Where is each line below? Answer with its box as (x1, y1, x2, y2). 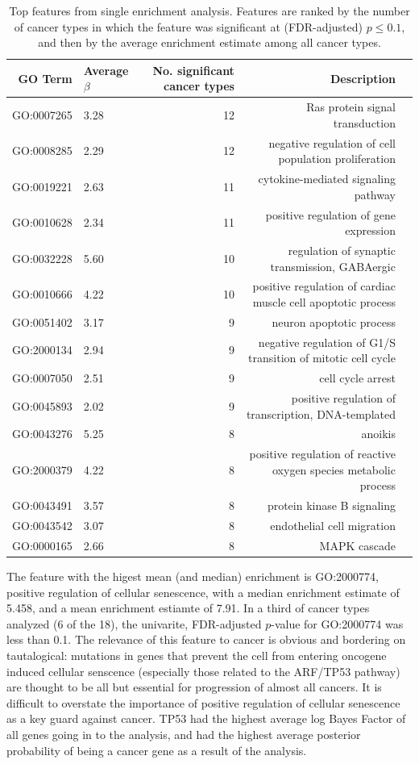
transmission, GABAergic (270, 257, 396, 274)
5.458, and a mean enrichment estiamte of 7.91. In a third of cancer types (6, 599, 370, 616)
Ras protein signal (306, 98, 396, 115)
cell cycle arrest (319, 369, 396, 386)
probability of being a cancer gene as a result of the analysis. (6, 741, 307, 758)
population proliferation (278, 150, 396, 167)
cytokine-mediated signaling (258, 170, 396, 187)
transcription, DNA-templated (246, 405, 396, 422)
